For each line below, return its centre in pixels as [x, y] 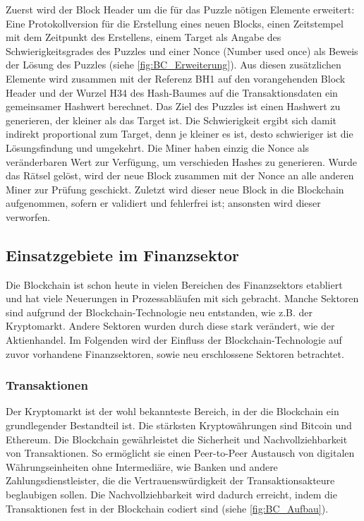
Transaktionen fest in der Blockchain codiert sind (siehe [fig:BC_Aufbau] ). [167, 508]
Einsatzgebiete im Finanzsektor [123, 254]
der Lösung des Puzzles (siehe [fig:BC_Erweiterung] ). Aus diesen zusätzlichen [174, 65]
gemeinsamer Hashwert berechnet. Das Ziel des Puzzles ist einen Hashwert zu [173, 106]
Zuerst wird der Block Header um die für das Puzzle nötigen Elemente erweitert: [180, 9]
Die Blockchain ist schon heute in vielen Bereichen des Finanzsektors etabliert [174, 284]
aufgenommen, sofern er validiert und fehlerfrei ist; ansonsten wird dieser [163, 203]
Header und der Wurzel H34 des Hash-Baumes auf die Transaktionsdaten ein [172, 92]
